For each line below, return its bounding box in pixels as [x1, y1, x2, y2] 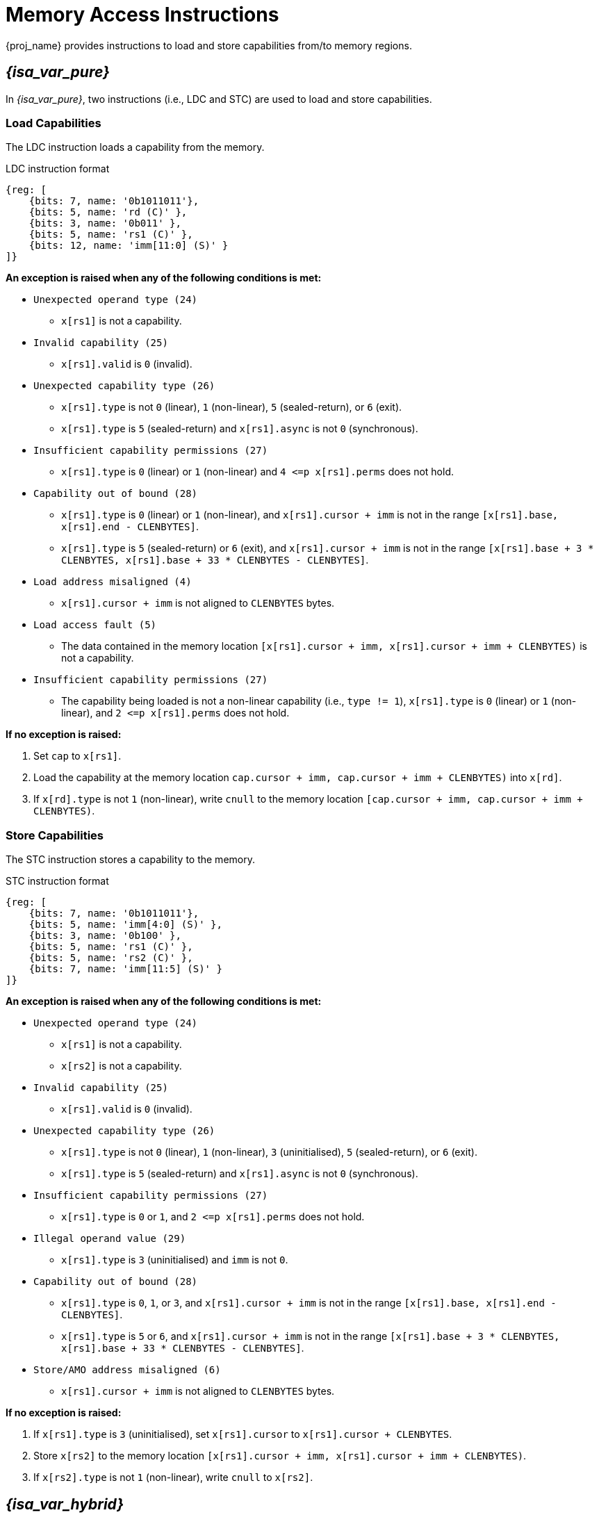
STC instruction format [6, 875, 109, 887]
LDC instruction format [6, 163, 110, 175]
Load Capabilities [6, 115, 101, 130]
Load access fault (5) [33, 619, 157, 631]
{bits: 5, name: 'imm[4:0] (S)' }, [28, 919, 222, 931]
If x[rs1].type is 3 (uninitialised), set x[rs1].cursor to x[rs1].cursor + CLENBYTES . [33, 1428, 452, 1441]
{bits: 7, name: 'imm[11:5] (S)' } [28, 963, 222, 975]
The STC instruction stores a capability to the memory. [6, 853, 255, 866]
